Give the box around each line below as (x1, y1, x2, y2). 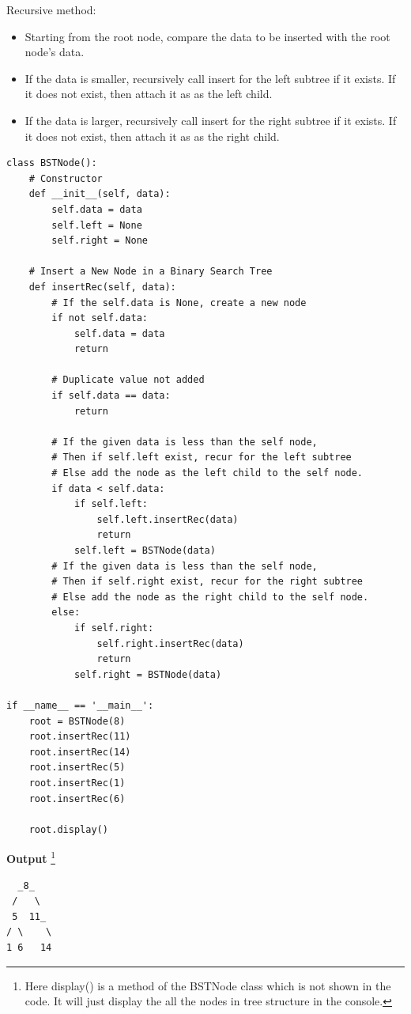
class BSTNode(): (6, 157, 97, 169)
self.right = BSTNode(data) (74, 668, 222, 680)
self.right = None (51, 235, 148, 247)
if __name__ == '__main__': (6, 699, 154, 711)
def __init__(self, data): (28, 188, 171, 200)
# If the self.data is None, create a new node (51, 297, 307, 308)
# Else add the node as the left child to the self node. (51, 467, 364, 479)
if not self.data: (51, 312, 148, 324)
